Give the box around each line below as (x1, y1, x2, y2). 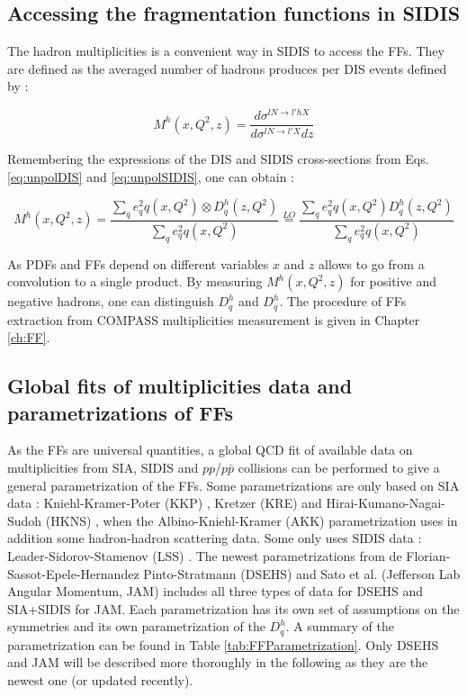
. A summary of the (285, 617, 394, 636)
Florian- (406, 547, 451, 565)
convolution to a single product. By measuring (7, 272, 263, 291)
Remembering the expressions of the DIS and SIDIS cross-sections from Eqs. (7, 149, 429, 167)
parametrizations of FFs (7, 398, 234, 426)
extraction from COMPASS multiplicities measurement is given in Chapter (7, 310, 420, 329)
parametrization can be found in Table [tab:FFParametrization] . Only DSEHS (7, 635, 439, 654)
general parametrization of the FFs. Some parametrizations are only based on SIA (7, 475, 460, 494)
